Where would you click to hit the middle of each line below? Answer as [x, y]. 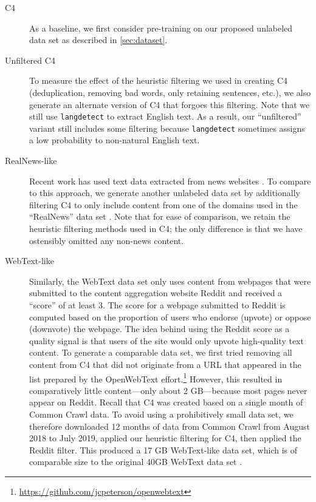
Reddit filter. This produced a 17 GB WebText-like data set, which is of [163, 449]
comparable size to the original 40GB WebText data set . [136, 462]
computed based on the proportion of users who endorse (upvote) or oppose [170, 317]
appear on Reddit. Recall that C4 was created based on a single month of [166, 402]
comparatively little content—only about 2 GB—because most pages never [168, 390]
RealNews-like [31, 161]
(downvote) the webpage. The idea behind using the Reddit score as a [160, 329]
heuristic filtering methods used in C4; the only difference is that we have [166, 229]
